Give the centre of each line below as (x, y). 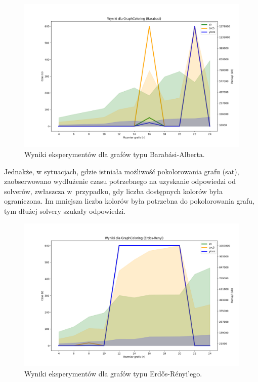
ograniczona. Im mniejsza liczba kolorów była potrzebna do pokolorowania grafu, (129, 201)
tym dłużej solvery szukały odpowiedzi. (65, 211)
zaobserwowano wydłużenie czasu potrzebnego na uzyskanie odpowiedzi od (120, 181)
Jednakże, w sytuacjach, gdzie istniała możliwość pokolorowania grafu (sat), (122, 171)
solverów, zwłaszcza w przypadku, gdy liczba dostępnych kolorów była (114, 191)
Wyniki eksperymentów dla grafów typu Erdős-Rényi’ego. (113, 373)
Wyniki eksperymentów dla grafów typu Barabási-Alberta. (115, 154)
